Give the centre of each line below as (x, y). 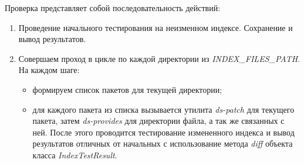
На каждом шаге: (49, 70)
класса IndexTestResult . (75, 155)
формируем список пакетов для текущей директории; (127, 89)
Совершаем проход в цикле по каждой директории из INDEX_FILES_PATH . (159, 58)
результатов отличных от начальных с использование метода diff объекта (163, 143)
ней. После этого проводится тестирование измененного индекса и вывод (163, 132)
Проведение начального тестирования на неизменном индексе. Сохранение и (156, 27)
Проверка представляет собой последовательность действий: (113, 8)
